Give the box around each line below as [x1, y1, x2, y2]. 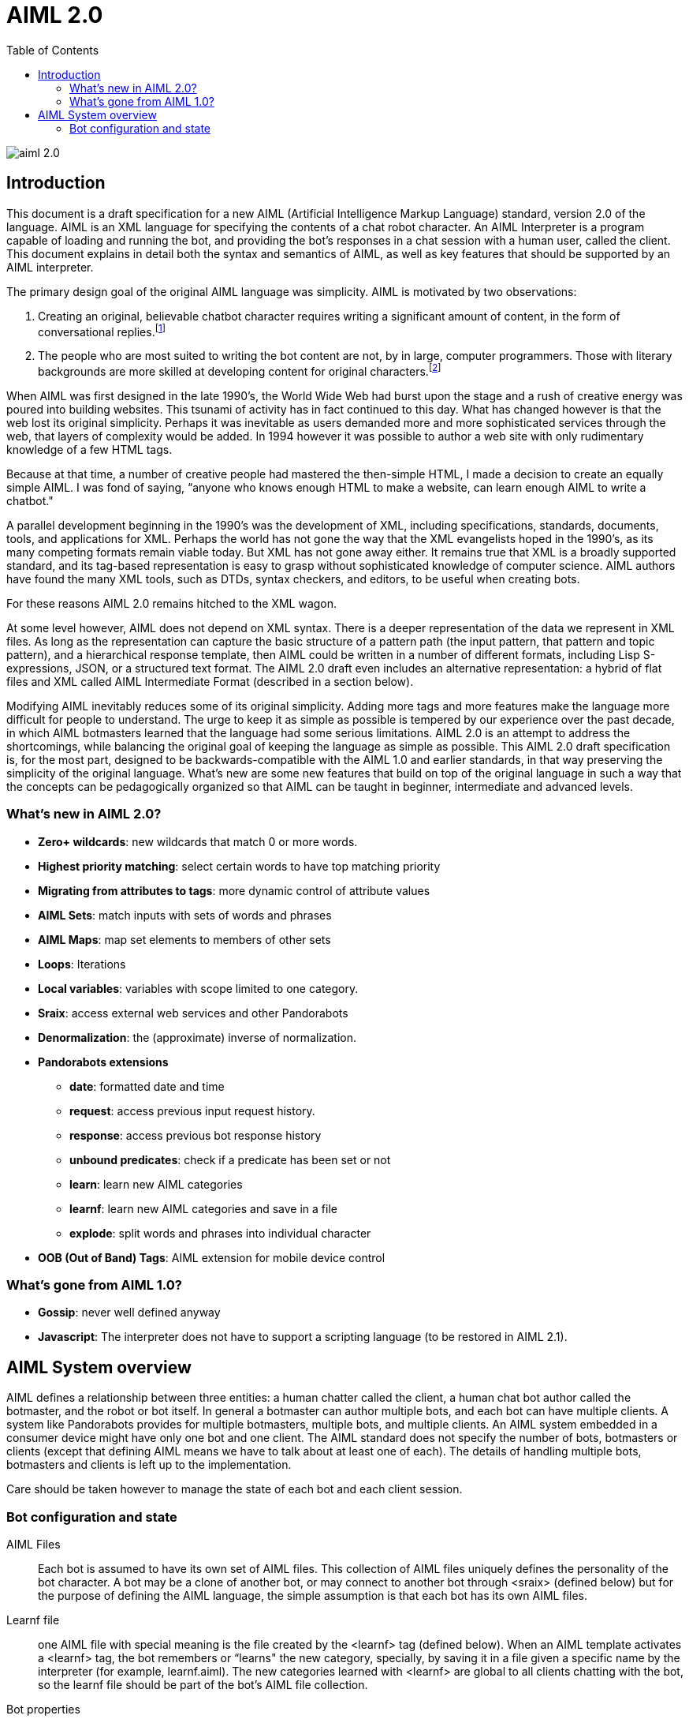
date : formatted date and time [69, 1079, 225, 1093]
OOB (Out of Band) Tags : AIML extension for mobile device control [38, 1250, 385, 1264]
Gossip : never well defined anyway [38, 1305, 221, 1320]
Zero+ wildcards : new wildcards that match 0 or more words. [38, 834, 358, 848]
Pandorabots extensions [38, 1054, 169, 1069]
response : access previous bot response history [69, 1128, 322, 1142]
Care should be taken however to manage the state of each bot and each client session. [6, 1482, 463, 1496]
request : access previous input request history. [69, 1103, 315, 1118]
